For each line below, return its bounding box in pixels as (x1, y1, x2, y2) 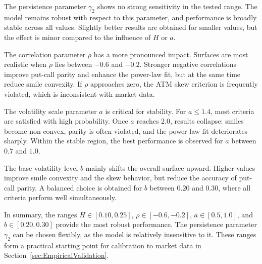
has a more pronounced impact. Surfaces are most (93, 49, 248, 59)
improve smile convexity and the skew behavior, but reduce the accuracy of (4, 172, 237, 183)
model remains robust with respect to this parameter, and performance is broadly (4, 12, 257, 22)
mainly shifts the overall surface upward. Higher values (85, 162, 255, 173)
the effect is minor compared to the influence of (4, 31, 151, 42)
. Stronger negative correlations (139, 59, 237, 69)
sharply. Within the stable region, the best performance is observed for (4, 135, 223, 146)
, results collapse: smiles (170, 116, 244, 126)
